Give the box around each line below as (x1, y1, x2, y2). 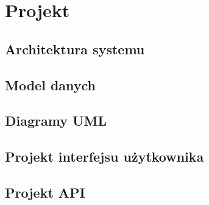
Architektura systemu (5, 39, 145, 58)
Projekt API (5, 182, 85, 201)
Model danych (5, 75, 96, 94)
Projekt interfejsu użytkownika (5, 147, 204, 166)
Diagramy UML (5, 111, 107, 130)
